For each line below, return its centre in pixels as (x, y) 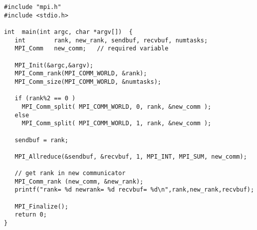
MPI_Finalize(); (41, 206)
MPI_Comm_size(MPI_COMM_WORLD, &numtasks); (88, 82)
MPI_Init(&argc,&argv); (54, 65)
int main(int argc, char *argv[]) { (68, 32)
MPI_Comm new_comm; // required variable (92, 49)
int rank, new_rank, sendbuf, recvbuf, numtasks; (111, 40)
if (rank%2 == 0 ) (45, 99)
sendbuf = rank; (41, 140)
